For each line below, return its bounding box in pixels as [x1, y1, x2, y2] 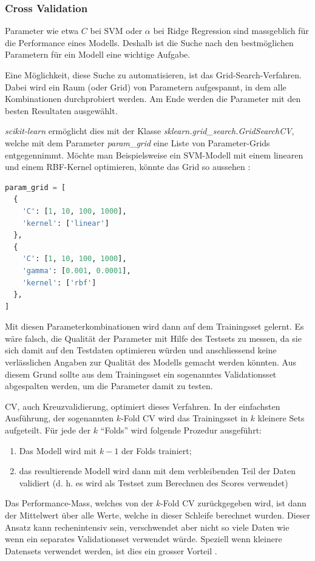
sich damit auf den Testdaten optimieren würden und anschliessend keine [5, 344, 277, 356]
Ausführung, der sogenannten [5, 412, 114, 424]
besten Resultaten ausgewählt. [5, 104, 118, 117]
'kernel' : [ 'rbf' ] [22, 278, 97, 287]
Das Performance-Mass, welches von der [5, 497, 154, 509]
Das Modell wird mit [19, 444, 97, 457]
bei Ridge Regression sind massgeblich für [153, 24, 309, 37]
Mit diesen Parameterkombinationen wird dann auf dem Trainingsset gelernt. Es [5, 320, 304, 333]
